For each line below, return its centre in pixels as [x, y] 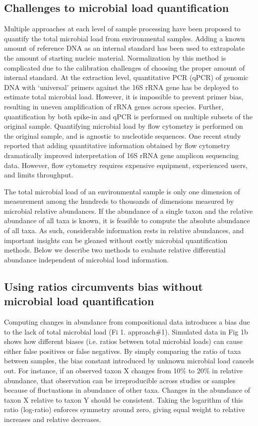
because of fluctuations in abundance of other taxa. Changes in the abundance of [127, 390]
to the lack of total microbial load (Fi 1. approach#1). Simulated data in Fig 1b [126, 331]
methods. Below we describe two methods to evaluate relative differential [115, 250]
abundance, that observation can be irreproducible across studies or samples [120, 380]
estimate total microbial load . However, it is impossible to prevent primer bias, [124, 97]
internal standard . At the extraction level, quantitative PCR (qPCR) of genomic [126, 77]
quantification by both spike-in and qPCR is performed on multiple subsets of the [129, 116]
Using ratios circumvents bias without [103, 286]
